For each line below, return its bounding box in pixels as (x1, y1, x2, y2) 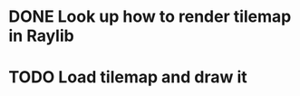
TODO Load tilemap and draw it (8, 67, 247, 88)
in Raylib (8, 25, 74, 46)
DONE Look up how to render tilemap (8, 6, 292, 27)
